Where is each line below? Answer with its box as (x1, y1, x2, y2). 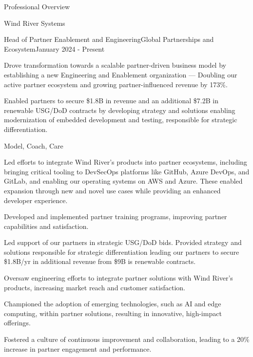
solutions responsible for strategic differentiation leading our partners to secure (4, 246, 239, 257)
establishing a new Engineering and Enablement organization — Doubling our (4, 69, 237, 79)
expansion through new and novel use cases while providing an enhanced (4, 185, 221, 195)
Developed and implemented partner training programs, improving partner (4, 211, 227, 222)
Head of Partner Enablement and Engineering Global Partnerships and (4, 34, 214, 44)
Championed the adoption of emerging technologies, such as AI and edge (4, 299, 221, 309)
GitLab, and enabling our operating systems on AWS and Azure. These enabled (4, 176, 243, 186)
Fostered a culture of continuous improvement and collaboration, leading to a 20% (4, 334, 250, 344)
